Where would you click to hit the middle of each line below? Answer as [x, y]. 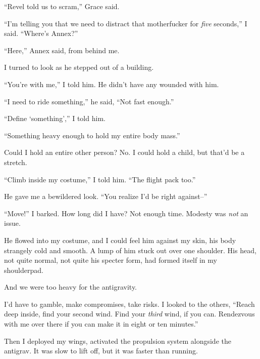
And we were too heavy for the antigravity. [71, 287]
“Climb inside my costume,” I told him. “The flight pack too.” [100, 179]
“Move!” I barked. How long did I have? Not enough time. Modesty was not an [126, 213]
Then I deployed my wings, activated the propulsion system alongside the [118, 341]
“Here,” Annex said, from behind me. [62, 50]
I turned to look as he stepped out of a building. [79, 67]
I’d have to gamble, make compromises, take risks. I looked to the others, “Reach [129, 304]
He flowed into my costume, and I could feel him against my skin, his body [120, 240]
